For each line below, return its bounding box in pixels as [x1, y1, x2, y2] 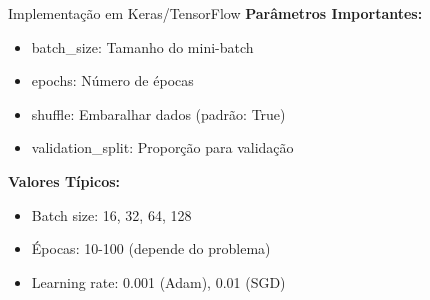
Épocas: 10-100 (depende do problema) [31, 238, 271, 259]
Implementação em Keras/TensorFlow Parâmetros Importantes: [8, 3, 423, 23]
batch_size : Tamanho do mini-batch [31, 36, 254, 57]
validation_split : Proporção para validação [31, 137, 294, 158]
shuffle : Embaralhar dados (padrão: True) [31, 103, 286, 124]
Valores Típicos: [8, 170, 120, 191]
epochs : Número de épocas [31, 70, 194, 91]
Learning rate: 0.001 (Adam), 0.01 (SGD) [31, 271, 286, 292]
